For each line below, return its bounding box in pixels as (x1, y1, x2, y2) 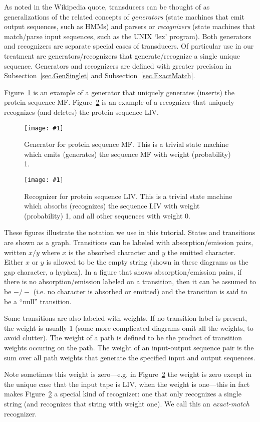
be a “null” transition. (4, 296, 72, 306)
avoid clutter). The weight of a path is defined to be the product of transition (4, 332, 242, 343)
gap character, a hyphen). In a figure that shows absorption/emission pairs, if (4, 266, 242, 277)
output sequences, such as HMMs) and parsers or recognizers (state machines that (4, 21, 255, 32)
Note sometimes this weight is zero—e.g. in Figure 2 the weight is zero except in (4, 369, 252, 379)
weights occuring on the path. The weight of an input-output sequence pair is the (4, 342, 254, 352)
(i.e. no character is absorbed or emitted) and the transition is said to (33, 286, 247, 296)
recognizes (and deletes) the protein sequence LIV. (4, 106, 159, 117)
